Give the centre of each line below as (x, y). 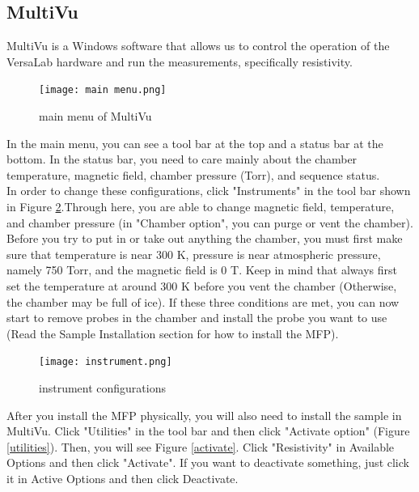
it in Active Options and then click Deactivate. (123, 478)
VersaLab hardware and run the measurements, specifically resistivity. (180, 61)
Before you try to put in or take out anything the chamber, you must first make (205, 238)
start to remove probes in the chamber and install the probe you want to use (197, 318)
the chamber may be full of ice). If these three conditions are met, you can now (203, 301)
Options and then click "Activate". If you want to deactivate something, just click (208, 462)
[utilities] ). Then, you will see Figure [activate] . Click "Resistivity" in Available (201, 446)
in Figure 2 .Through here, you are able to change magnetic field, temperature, (201, 207)
